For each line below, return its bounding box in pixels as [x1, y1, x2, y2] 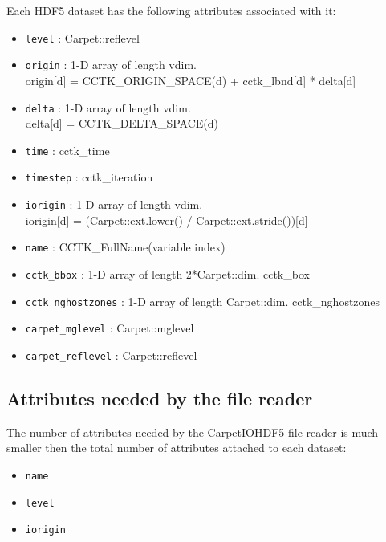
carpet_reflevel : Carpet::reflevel [25, 346, 197, 363]
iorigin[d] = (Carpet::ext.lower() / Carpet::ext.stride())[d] [25, 211, 308, 228]
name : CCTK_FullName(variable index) [25, 238, 226, 255]
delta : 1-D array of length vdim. [25, 99, 191, 116]
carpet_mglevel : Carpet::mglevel [25, 320, 194, 336]
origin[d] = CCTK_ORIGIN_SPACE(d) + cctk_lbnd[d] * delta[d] [25, 71, 356, 88]
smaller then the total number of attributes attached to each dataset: [6, 439, 347, 456]
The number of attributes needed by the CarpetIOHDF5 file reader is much [6, 423, 379, 440]
